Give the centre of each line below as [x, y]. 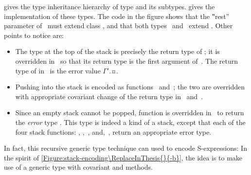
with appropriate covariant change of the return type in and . [109, 96]
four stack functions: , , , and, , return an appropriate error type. [113, 131]
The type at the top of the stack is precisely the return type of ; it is [117, 51]
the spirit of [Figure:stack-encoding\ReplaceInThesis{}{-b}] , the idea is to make [123, 157]
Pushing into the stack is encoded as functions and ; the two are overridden [130, 87]
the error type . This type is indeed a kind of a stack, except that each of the [130, 122]
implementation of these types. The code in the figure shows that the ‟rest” [117, 16]
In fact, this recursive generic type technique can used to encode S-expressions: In [125, 148]
